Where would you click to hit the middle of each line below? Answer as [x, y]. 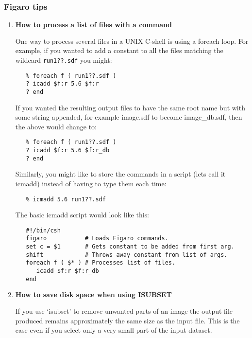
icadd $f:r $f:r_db [67, 271]
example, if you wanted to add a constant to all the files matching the [119, 50]
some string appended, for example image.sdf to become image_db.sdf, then [129, 117]
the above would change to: [56, 126]
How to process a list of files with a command [93, 25]
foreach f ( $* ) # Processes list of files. [101, 263]
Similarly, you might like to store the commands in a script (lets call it [120, 174]
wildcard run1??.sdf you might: [64, 60]
